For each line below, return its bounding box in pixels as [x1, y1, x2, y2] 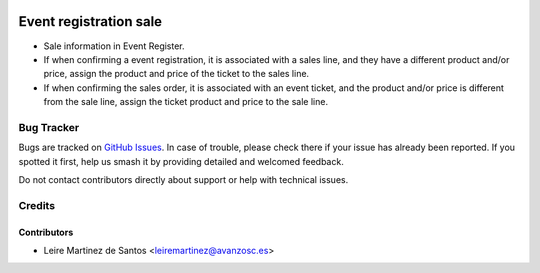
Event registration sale [18, 13, 163, 30]
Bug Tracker [18, 120, 80, 134]
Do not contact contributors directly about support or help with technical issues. [18, 174, 349, 185]
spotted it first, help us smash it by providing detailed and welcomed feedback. [18, 155, 344, 167]
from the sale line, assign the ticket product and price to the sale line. [43, 96, 329, 108]
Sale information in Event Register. [43, 40, 185, 52]
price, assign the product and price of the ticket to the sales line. [43, 68, 310, 80]
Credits [18, 198, 55, 212]
